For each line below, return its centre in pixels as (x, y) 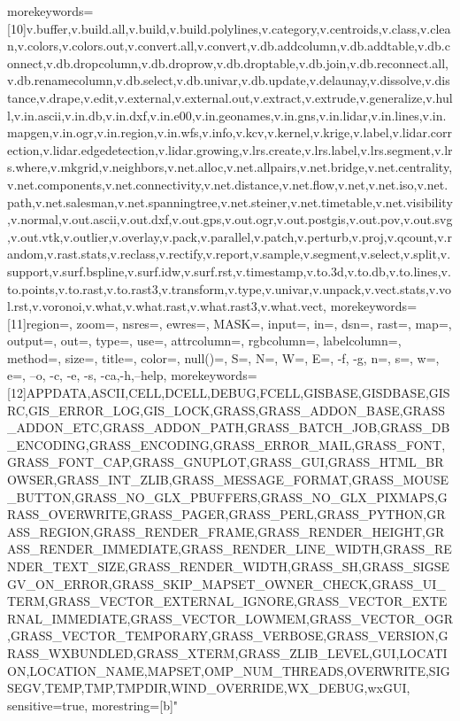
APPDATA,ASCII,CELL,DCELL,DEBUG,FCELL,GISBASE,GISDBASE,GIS (238, 393)
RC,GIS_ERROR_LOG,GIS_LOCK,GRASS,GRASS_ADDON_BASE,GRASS (226, 410)
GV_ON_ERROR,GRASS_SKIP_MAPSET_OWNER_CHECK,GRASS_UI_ (226, 583)
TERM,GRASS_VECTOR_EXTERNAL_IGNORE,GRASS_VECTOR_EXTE (227, 601)
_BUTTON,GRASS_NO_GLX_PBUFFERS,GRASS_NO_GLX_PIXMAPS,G (227, 496)
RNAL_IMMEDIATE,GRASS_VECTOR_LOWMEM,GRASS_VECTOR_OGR (230, 618)
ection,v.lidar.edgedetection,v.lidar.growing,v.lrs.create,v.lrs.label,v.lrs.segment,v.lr (230, 149)
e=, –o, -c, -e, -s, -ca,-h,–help (85, 375)
